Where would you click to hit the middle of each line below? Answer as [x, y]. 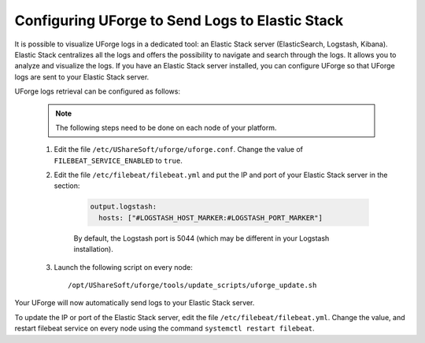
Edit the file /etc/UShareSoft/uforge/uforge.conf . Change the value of [178, 149]
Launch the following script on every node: [123, 267]
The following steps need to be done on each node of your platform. [166, 127]
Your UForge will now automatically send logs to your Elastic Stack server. [135, 303]
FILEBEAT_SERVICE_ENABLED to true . [118, 160]
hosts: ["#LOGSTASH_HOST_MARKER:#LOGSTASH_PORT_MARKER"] [211, 218]
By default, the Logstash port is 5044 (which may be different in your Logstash [201, 238]
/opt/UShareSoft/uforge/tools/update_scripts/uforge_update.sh [192, 285]
